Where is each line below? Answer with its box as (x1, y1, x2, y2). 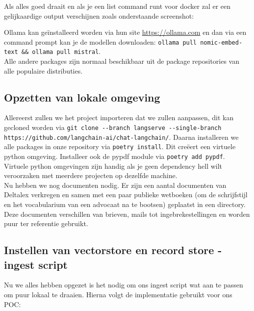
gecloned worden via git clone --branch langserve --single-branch (4, 122, 222, 132)
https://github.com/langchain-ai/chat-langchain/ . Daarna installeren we (4, 131, 239, 142)
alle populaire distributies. (4, 65, 83, 76)
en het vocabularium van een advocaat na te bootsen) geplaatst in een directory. (4, 199, 246, 209)
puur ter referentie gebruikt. (4, 218, 88, 229)
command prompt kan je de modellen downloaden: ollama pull (4, 36, 197, 47)
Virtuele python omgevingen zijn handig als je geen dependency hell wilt (4, 160, 223, 171)
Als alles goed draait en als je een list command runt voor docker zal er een (4, 1, 231, 11)
